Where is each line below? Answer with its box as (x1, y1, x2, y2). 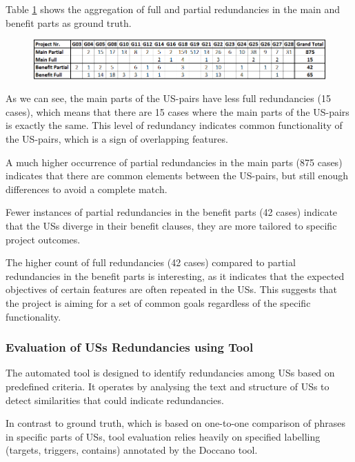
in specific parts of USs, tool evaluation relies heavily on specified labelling (6, 429, 321, 443)
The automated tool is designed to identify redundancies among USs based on (6, 365, 335, 380)
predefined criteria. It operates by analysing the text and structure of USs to (6, 379, 329, 393)
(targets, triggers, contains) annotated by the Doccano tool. (6, 443, 258, 457)
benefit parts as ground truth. (6, 15, 132, 30)
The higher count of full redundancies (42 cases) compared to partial (6, 255, 296, 270)
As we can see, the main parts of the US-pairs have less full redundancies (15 (6, 91, 331, 106)
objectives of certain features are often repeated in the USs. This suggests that (6, 282, 337, 297)
